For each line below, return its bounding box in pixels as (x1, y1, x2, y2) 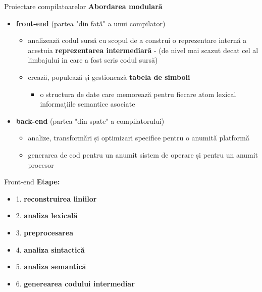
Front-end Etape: (4, 176, 60, 187)
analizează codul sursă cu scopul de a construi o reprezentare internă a (28, 35, 247, 45)
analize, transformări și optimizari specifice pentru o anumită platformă (28, 132, 249, 143)
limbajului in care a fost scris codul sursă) (28, 55, 158, 65)
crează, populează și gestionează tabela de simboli (28, 71, 190, 82)
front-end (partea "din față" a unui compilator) (16, 18, 166, 28)
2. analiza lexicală (16, 210, 78, 221)
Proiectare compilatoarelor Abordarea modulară (4, 1, 163, 11)
